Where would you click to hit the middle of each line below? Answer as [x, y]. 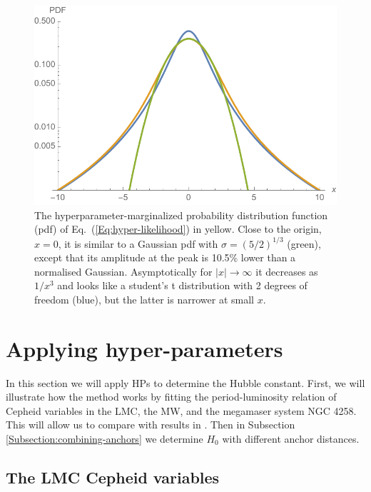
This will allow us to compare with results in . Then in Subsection [151, 425]
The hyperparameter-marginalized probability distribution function [181, 215]
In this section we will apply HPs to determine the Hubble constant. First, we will [185, 382]
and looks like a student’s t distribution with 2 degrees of [182, 285]
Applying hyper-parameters [144, 348]
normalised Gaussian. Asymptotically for [123, 271]
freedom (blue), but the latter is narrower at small [144, 299]
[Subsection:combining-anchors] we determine [105, 439]
